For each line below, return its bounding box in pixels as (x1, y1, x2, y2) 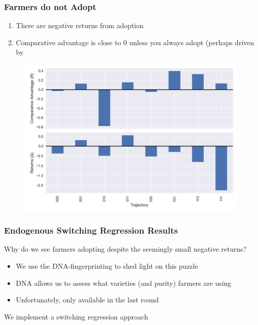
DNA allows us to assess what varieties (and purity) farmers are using (16, 277, 231, 288)
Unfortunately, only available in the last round (16, 294, 159, 305)
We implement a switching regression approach (4, 311, 148, 321)
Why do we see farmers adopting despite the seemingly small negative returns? (4, 244, 247, 254)
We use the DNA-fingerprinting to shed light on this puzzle (16, 260, 198, 271)
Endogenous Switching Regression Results (4, 224, 178, 237)
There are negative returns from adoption (16, 20, 144, 31)
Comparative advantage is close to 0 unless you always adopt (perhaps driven (16, 37, 254, 47)
